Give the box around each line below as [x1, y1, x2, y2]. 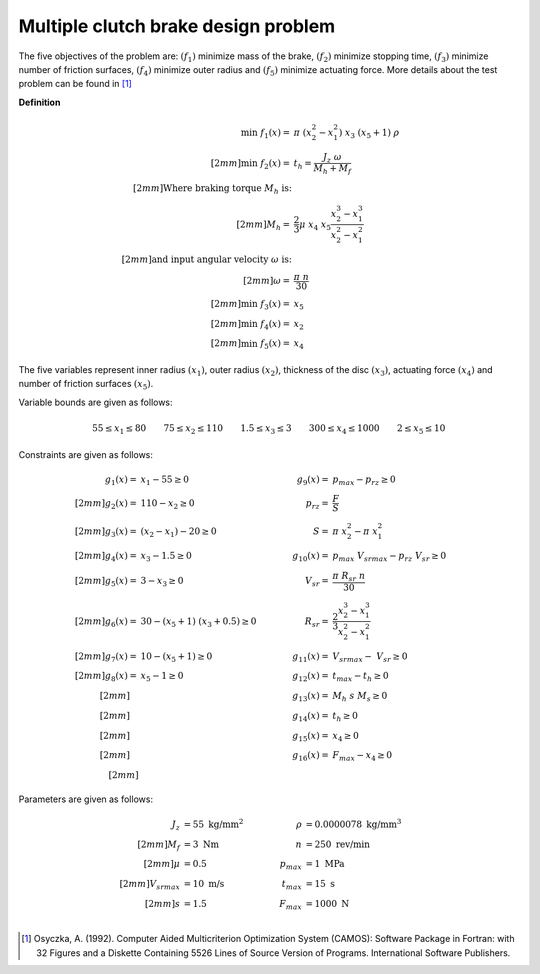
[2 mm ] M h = [236, 218, 291, 232]
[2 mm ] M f [137, 838, 180, 852]
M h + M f [313, 163, 352, 177]
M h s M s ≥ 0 [331, 690, 388, 704]
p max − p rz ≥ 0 [331, 473, 396, 487]
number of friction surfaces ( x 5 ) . [18, 378, 154, 392]
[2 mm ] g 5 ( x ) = [74, 575, 138, 589]
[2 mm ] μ [143, 858, 180, 870]
